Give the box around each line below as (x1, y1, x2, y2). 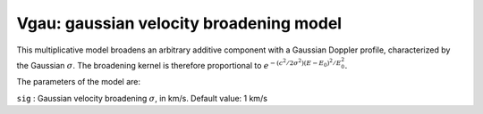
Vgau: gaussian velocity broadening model (16, 13, 343, 33)
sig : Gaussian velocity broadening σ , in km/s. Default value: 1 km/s (16, 93, 268, 103)
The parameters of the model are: (16, 77, 141, 87)
